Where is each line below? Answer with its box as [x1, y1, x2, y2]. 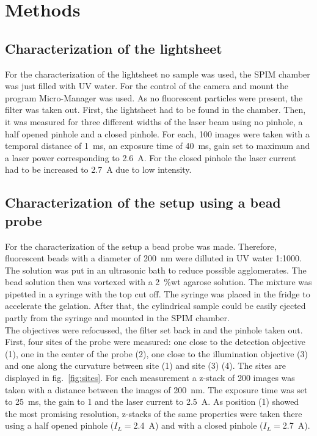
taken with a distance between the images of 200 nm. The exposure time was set [5, 383, 308, 396]
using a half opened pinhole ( [5, 419, 114, 432]
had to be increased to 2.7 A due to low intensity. [5, 163, 192, 176]
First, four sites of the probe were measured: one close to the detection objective [5, 335, 305, 348]
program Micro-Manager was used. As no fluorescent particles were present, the [5, 91, 303, 104]
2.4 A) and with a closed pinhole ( [133, 419, 263, 432]
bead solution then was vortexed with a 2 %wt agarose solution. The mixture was [5, 275, 312, 288]
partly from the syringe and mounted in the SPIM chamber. [5, 311, 230, 324]
